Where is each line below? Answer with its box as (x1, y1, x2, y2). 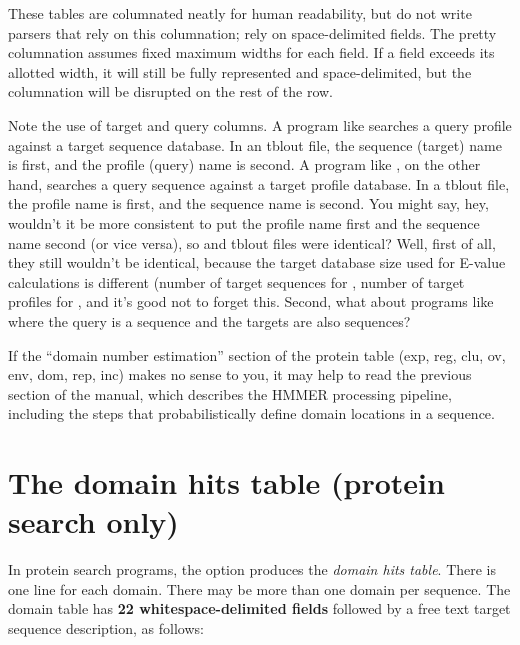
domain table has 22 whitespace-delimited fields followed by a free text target (8, 598, 511, 619)
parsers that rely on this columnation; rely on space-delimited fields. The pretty (8, 22, 497, 43)
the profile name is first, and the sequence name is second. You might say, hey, (8, 193, 489, 214)
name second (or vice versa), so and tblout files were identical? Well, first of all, (8, 232, 496, 253)
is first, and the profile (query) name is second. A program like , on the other (8, 154, 481, 175)
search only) (8, 501, 179, 542)
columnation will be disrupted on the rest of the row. (8, 81, 334, 102)
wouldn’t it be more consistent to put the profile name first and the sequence (8, 212, 480, 233)
